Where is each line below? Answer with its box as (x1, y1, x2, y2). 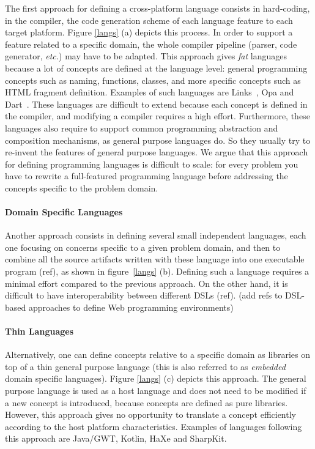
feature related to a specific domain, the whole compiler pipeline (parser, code (5, 37, 297, 50)
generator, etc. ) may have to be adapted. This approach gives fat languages (5, 50, 287, 62)
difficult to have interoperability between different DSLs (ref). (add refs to (5, 289, 283, 302)
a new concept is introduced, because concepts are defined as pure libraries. (5, 396, 288, 409)
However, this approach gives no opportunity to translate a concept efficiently (5, 408, 296, 421)
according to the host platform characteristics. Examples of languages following (5, 420, 302, 432)
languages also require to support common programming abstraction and (5, 121, 278, 134)
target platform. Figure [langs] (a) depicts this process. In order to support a (5, 26, 293, 39)
